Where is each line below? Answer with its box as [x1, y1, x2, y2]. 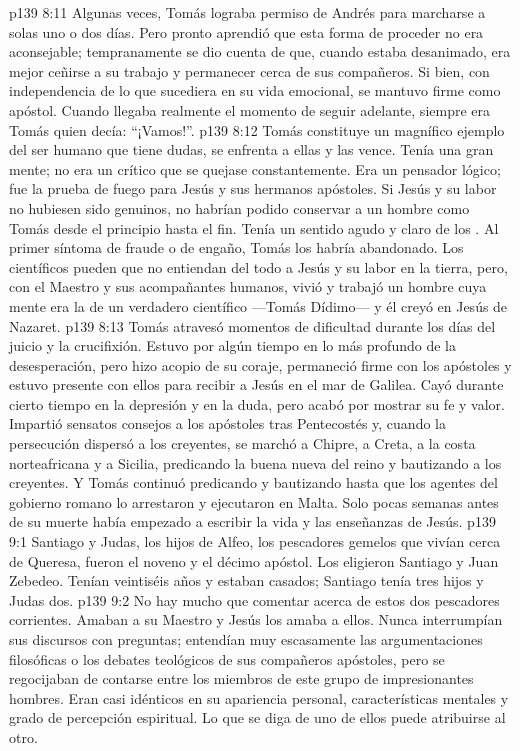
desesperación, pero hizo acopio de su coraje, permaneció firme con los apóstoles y [9, 354, 512, 375]
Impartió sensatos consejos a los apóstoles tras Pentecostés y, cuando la [9, 413, 446, 434]
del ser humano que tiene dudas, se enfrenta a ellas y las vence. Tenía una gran [9, 139, 494, 160]
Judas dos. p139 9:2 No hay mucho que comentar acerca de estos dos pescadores [9, 589, 500, 610]
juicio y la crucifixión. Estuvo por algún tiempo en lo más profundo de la [9, 335, 456, 356]
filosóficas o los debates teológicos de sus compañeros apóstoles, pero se [9, 648, 445, 669]
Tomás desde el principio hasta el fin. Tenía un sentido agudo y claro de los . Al [9, 217, 499, 238]
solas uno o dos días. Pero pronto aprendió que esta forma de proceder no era [9, 21, 484, 42]
